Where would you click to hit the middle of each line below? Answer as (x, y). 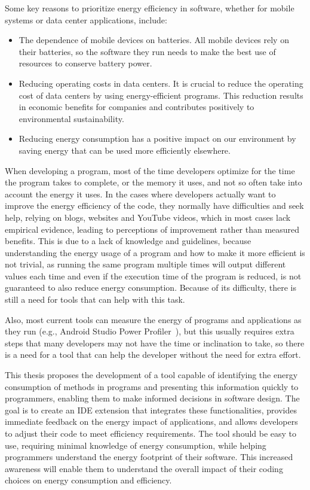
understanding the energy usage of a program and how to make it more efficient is (155, 252)
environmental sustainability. (71, 118)
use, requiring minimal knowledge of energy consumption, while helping (136, 445)
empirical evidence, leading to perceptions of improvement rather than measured (152, 229)
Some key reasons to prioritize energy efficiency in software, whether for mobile (150, 8)
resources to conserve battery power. (85, 63)
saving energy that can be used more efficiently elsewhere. (125, 150)
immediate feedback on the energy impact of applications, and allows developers (151, 421)
